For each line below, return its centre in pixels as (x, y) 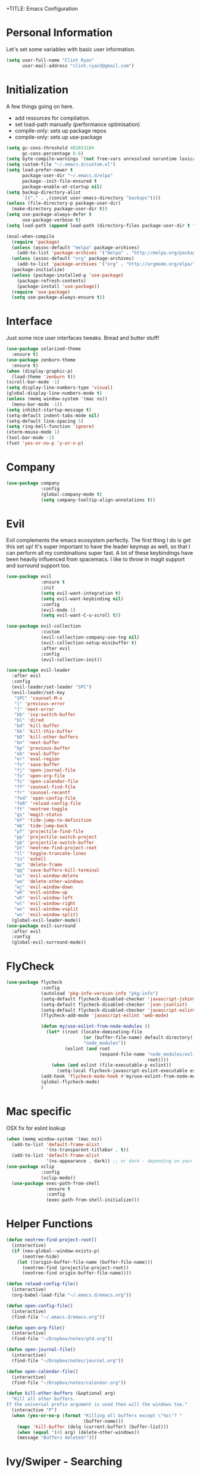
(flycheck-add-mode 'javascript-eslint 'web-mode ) (105, 1016)
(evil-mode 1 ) (58, 610)
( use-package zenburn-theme (41, 360)
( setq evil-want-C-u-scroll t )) (81, 615)
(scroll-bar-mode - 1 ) (33, 382)
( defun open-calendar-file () (42, 1371)
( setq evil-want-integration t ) (81, 593)
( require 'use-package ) (41, 292)
